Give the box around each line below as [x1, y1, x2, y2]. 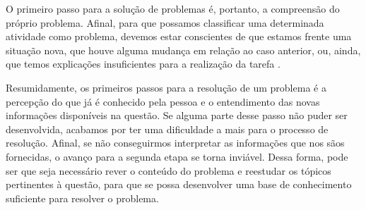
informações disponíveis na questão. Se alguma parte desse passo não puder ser [6, 108, 348, 123]
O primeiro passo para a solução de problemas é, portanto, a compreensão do [6, 1, 340, 16]
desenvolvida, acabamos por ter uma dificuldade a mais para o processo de [6, 121, 329, 136]
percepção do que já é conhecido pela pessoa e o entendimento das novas [6, 94, 320, 109]
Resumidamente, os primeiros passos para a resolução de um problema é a [6, 80, 326, 94]
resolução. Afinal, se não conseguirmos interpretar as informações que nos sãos [6, 135, 345, 150]
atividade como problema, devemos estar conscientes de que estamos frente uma [6, 29, 352, 44]
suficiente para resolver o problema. [6, 190, 159, 205]
